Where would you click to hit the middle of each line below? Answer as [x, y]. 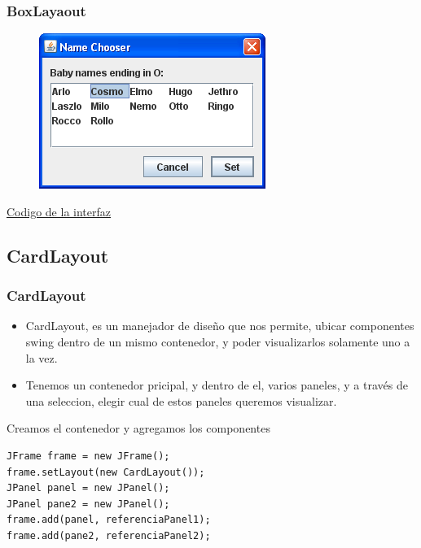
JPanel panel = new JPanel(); [88, 488]
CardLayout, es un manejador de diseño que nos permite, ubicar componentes [220, 326]
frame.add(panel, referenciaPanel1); [109, 520]
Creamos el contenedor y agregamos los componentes [138, 428]
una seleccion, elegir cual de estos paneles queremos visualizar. [181, 400]
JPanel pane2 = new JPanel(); [88, 504]
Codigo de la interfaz [59, 211]
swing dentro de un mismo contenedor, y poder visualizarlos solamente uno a [218, 341]
